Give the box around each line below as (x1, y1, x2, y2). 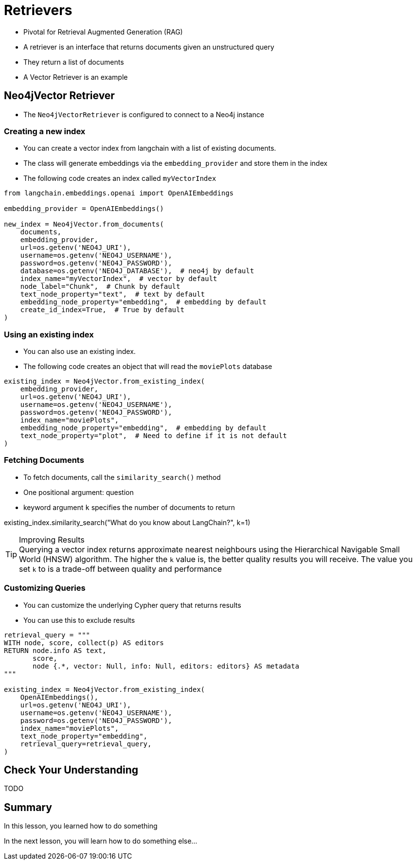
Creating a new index (4, 126, 86, 136)
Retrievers (4, 2, 72, 18)
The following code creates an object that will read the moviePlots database (23, 362, 272, 371)
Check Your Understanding (4, 764, 138, 776)
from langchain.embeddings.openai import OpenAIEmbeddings (4, 189, 234, 197)
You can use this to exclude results (23, 616, 135, 624)
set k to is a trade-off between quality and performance (19, 564, 222, 574)
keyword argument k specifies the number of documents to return (23, 503, 235, 511)
